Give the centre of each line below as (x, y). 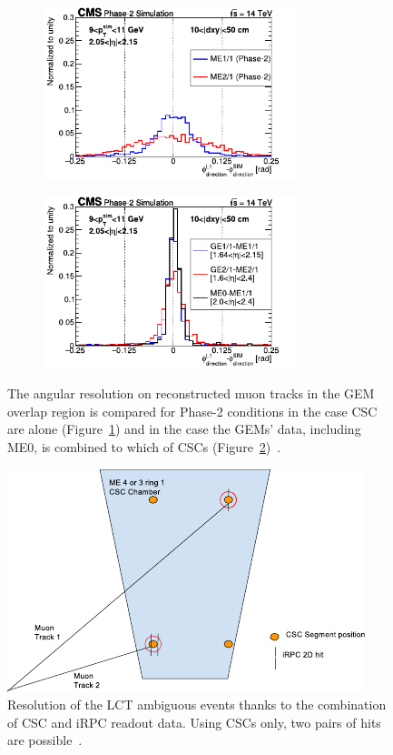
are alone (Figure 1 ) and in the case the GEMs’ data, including (184, 429)
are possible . (45, 740)
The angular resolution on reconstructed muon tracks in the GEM (191, 393)
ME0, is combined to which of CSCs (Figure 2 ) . (144, 446)
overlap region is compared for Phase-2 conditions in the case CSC (192, 411)
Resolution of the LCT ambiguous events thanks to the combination (197, 705)
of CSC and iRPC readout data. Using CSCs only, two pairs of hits (194, 722)
